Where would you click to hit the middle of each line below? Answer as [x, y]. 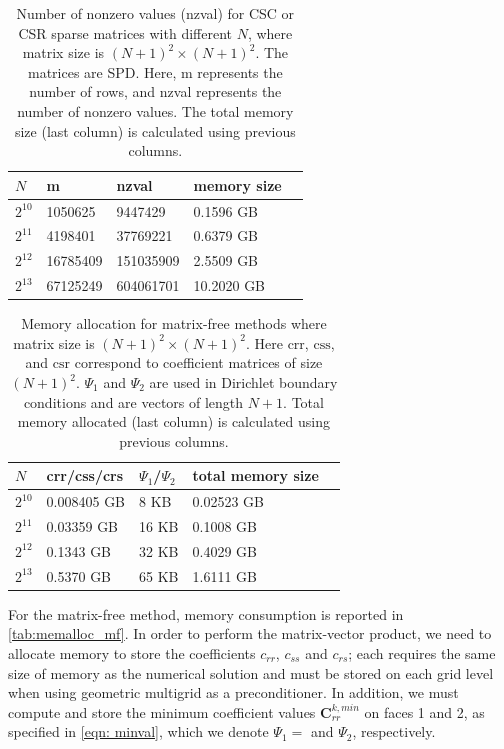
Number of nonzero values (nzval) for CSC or [155, 13]
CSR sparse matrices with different [125, 32]
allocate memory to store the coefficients [132, 653]
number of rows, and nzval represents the [155, 91]
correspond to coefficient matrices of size [198, 362]
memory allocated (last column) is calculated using [173, 421]
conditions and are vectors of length [133, 401]
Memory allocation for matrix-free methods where [174, 323]
